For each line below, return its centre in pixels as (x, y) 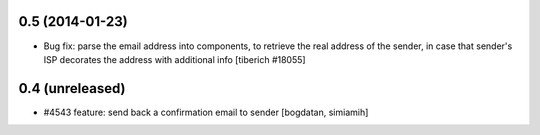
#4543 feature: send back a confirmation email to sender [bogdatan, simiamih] (206, 112)
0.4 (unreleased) (72, 88)
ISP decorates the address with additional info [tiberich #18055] (174, 59)
